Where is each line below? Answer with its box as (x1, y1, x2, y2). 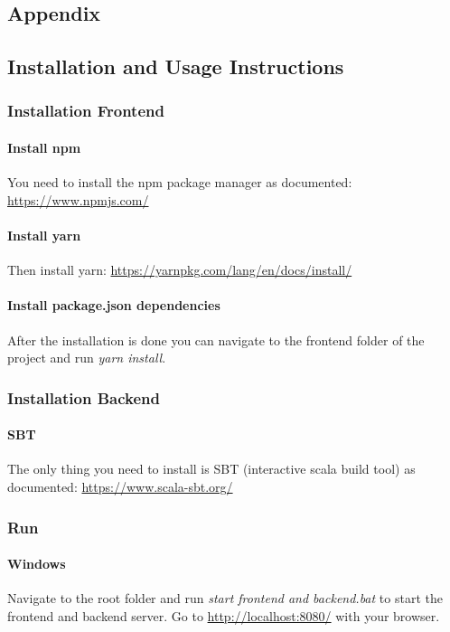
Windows (7, 554, 66, 573)
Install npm (7, 138, 81, 156)
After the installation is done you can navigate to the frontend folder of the (7, 330, 425, 349)
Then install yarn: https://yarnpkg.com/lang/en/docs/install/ (7, 260, 352, 279)
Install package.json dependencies (7, 296, 220, 315)
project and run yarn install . (7, 348, 166, 367)
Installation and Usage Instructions (7, 52, 344, 80)
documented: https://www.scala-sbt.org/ (7, 477, 233, 495)
